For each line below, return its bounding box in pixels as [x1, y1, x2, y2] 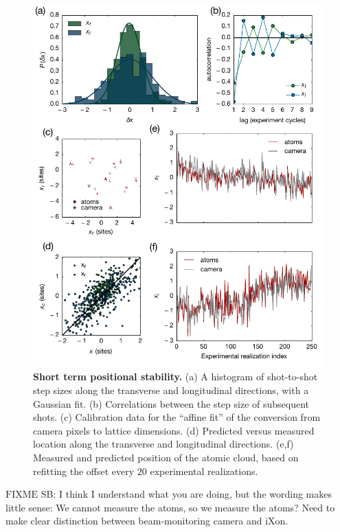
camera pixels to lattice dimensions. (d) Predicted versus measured [33, 423, 315, 437]
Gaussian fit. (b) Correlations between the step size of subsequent [33, 396, 310, 410]
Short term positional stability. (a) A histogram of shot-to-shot [33, 369, 318, 384]
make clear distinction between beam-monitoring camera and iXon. [5, 513, 288, 528]
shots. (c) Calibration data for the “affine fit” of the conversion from [33, 410, 321, 424]
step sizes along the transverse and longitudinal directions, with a [33, 383, 309, 397]
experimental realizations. [150, 463, 258, 478]
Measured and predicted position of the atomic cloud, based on [33, 450, 299, 465]
